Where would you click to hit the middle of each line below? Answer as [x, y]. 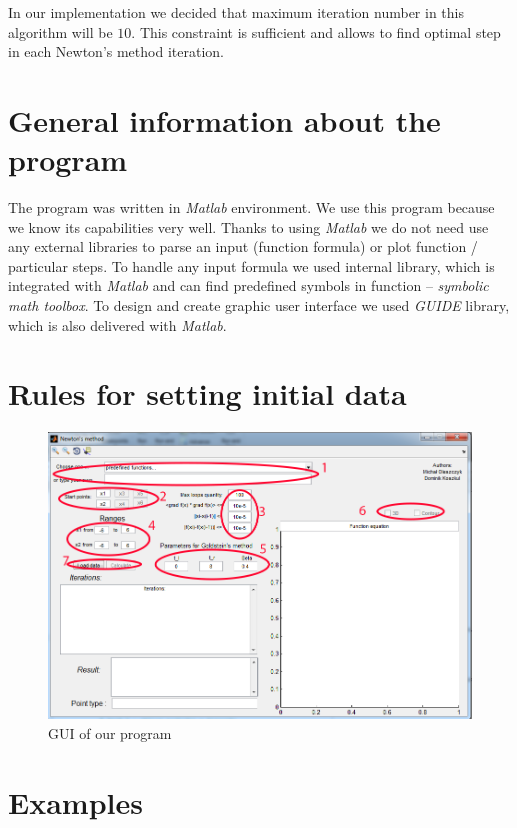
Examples [75, 801]
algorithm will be [60, 31]
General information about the [224, 119]
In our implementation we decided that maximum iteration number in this [236, 12]
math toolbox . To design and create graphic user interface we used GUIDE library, [259, 305]
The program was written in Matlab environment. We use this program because [251, 207]
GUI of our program [110, 732]
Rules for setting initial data [207, 393]
